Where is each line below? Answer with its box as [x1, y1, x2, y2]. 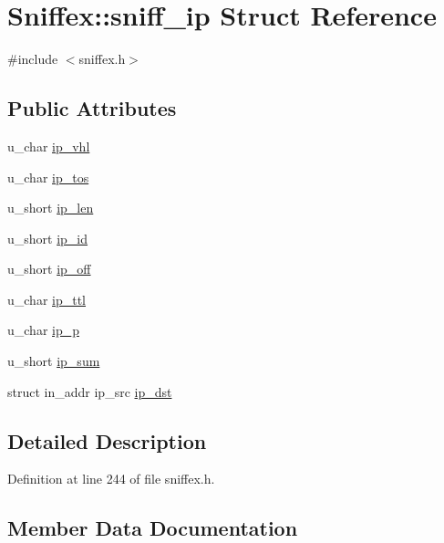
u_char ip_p [7, 320, 80, 339]
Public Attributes [7, 94, 177, 122]
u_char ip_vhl [7, 136, 90, 155]
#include [7, 49, 58, 68]
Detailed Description [7, 426, 207, 454]
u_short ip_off [7, 259, 91, 278]
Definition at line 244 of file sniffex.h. [7, 469, 215, 488]
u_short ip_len [7, 198, 94, 217]
